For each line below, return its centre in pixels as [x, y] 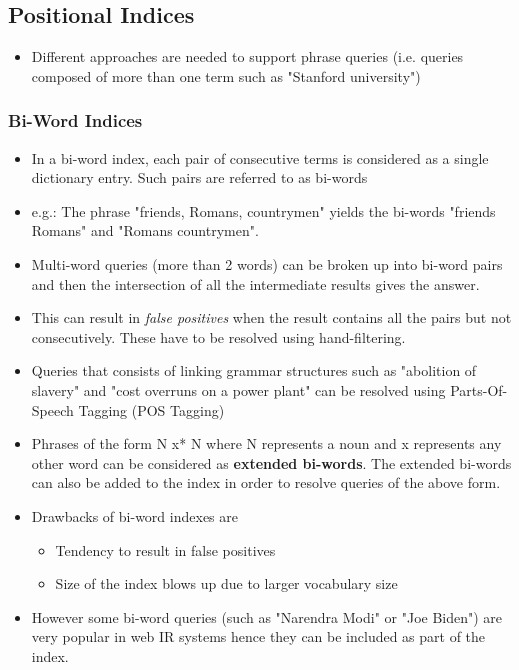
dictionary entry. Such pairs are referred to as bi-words [199, 177]
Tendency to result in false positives [165, 549]
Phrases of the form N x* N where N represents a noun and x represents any [266, 443]
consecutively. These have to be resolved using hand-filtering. [218, 336]
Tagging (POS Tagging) [151, 409]
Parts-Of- [479, 389]
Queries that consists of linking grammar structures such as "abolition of [254, 370]
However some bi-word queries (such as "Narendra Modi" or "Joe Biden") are [267, 616]
